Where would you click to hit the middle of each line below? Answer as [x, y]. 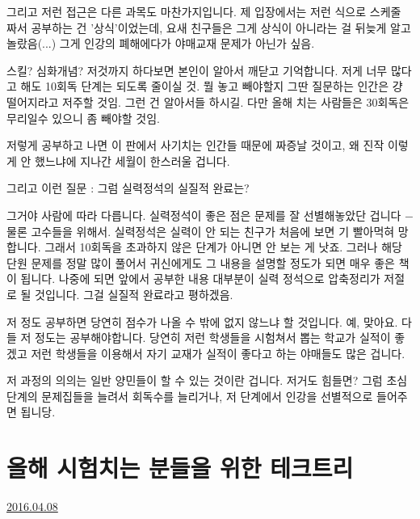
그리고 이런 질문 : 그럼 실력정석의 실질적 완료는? [128, 188]
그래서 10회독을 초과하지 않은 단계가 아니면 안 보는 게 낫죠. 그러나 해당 [223, 247]
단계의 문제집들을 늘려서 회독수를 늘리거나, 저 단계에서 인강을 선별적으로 [190, 396]
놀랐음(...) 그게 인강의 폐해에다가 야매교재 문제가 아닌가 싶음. [161, 43]
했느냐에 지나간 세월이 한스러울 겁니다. [132, 160]
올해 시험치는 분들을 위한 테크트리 [180, 468]
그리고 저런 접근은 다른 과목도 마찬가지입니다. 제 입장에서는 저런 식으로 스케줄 [204, 11]
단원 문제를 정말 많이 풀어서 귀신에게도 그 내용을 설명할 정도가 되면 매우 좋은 [201, 262]
